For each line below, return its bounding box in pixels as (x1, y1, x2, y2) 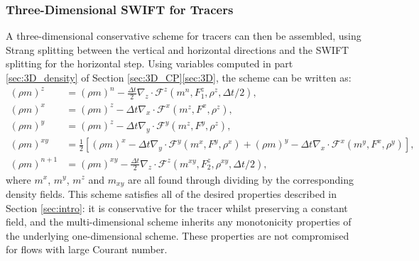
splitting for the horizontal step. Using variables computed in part (6, 56, 293, 71)
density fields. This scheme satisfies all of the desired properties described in (6, 187, 337, 201)
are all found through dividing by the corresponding (127, 172, 354, 187)
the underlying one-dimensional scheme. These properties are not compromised (6, 228, 349, 243)
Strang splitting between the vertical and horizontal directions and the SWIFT (6, 42, 349, 57)
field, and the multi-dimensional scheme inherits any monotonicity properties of (6, 214, 352, 229)
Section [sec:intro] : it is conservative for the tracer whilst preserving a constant (6, 200, 348, 215)
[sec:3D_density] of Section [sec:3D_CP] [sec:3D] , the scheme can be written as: (6, 70, 352, 84)
